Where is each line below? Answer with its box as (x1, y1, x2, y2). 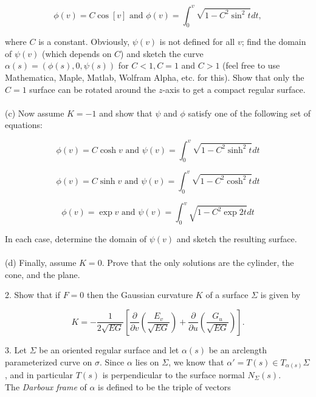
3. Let (5, 343, 27, 356)
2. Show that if (5, 288, 61, 301)
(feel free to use (222, 59, 280, 72)
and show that (99, 106, 153, 119)
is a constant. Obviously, (38, 35, 130, 48)
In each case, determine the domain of (5, 232, 147, 245)
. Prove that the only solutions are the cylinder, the (101, 256, 294, 269)
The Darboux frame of (5, 380, 87, 393)
